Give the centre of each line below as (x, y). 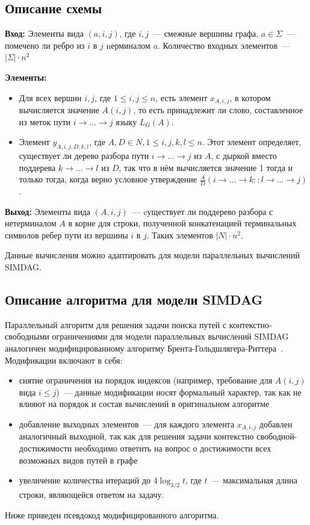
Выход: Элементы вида (48, 211)
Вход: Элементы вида (44, 33)
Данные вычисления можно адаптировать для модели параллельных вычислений (153, 255)
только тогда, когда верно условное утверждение (108, 179)
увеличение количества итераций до (85, 480)
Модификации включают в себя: (64, 360)
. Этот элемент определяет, (252, 142)
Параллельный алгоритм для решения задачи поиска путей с (116, 324)
